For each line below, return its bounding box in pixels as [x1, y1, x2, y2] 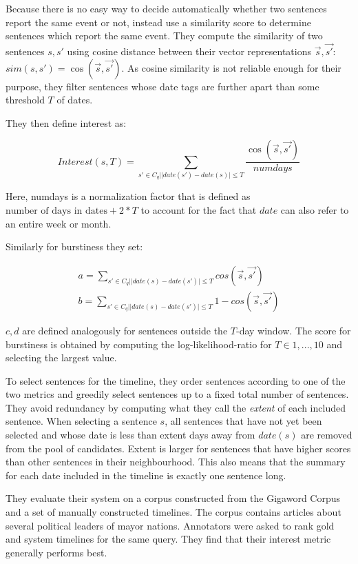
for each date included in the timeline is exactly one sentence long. [6, 467, 286, 482]
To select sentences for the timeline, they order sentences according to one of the [6, 373, 346, 387]
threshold [6, 92, 45, 107]
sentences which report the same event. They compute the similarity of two [6, 28, 323, 43]
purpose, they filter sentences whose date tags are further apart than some [6, 79, 319, 93]
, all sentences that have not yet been [165, 414, 322, 428]
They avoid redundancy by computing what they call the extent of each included [6, 400, 346, 414]
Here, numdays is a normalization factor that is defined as [6, 189, 251, 203]
